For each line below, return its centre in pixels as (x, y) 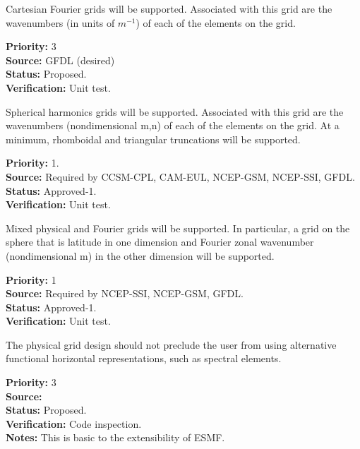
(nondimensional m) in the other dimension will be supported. (140, 255)
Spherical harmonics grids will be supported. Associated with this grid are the (175, 111)
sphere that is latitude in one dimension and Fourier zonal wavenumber (160, 242)
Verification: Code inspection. (74, 423)
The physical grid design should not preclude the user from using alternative (171, 344)
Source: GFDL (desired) (60, 60)
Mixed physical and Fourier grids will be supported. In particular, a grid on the (178, 228)
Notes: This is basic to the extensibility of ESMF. (115, 437)
